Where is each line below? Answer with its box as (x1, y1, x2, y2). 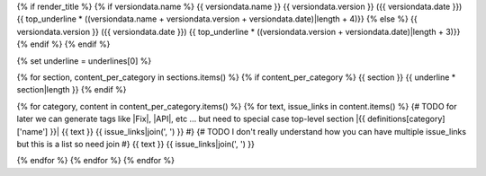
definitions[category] (367, 113, 445, 125)
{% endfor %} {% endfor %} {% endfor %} (16, 155, 175, 166)
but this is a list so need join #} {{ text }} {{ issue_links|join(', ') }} (16, 138, 256, 149)
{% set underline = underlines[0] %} (16, 55, 152, 66)
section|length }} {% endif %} (16, 84, 127, 95)
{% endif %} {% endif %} (16, 39, 111, 49)
